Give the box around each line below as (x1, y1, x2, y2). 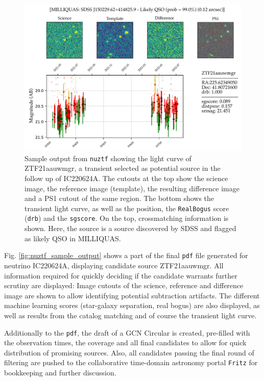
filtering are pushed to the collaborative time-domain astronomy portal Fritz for (4, 357, 258, 368)
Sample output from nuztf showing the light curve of (25, 153, 191, 163)
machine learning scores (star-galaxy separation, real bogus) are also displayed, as (4, 300, 260, 311)
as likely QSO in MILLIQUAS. (25, 233, 121, 243)
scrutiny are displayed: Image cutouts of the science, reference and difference (4, 280, 244, 291)
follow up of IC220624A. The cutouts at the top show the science (25, 173, 228, 184)
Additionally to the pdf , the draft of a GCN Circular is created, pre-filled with (4, 327, 250, 338)
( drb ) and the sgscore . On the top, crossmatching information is (25, 213, 229, 223)
